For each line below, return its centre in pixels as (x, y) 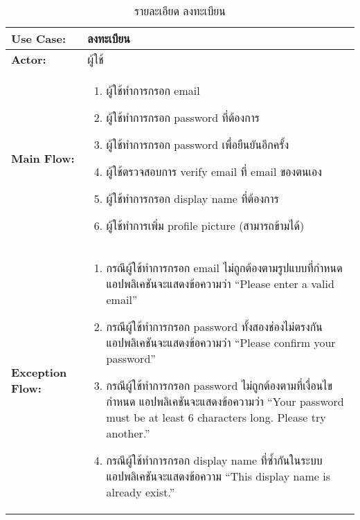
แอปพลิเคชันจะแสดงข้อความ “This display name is (218, 476)
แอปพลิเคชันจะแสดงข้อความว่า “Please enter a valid (220, 284)
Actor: (29, 59)
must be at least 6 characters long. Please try (216, 417)
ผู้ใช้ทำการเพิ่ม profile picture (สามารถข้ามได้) (205, 225)
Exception (39, 372)
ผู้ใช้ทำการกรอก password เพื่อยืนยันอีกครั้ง (198, 144)
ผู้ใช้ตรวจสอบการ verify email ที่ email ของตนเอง (214, 171)
